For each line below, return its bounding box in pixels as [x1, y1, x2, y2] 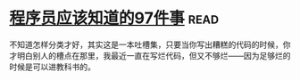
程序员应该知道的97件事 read [9, 8, 220, 28]
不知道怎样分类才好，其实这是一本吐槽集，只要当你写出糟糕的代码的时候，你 [9, 39, 291, 50]
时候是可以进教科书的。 [9, 61, 96, 72]
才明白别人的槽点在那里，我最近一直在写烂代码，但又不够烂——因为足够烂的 [9, 50, 291, 60]
